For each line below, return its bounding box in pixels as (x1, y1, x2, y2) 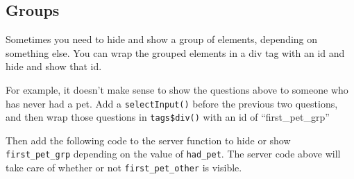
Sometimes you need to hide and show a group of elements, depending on (6, 32, 318, 46)
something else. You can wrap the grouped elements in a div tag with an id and (6, 45, 345, 60)
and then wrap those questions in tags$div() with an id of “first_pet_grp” (6, 110, 330, 124)
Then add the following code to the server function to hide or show (6, 133, 291, 147)
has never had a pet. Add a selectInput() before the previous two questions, (6, 96, 338, 110)
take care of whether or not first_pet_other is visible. (6, 160, 242, 175)
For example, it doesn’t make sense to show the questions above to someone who (6, 82, 348, 96)
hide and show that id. (6, 59, 102, 74)
